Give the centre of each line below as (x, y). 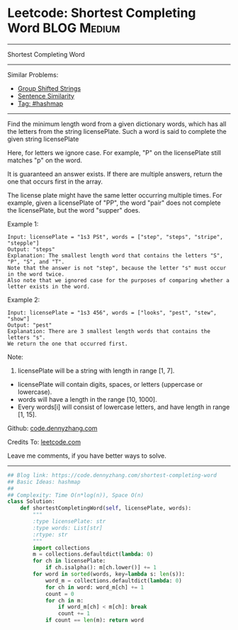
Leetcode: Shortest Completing (102, 13)
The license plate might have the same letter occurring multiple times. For (115, 195)
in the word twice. (36, 274)
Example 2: (24, 300)
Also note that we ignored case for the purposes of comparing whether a (119, 280)
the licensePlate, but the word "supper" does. (74, 210)
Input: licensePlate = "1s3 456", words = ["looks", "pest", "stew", (112, 313)
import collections (62, 548)
